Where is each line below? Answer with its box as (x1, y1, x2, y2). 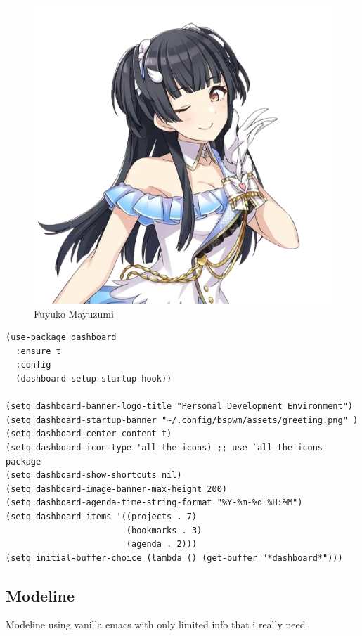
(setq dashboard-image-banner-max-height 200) (6, 484, 227, 494)
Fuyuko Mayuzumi (34, 306, 114, 320)
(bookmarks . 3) (126, 525, 202, 536)
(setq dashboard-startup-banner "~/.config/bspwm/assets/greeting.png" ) (6, 415, 358, 425)
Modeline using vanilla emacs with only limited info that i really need (6, 617, 306, 632)
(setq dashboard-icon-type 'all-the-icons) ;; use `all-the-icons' (6, 442, 328, 453)
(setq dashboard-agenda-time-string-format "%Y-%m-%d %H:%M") (6, 498, 303, 508)
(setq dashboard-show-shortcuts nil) (6, 470, 182, 481)
